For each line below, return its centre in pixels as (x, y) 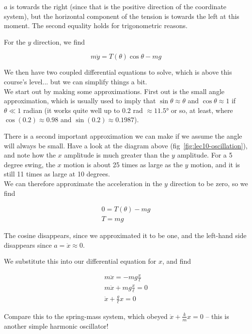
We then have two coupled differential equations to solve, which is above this (118, 72)
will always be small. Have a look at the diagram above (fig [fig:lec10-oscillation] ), (126, 145)
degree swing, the (30, 164)
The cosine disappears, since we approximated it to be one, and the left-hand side (125, 235)
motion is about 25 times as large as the (123, 164)
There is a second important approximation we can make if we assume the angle (123, 135)
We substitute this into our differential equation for (80, 261)
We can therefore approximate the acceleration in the (83, 183)
